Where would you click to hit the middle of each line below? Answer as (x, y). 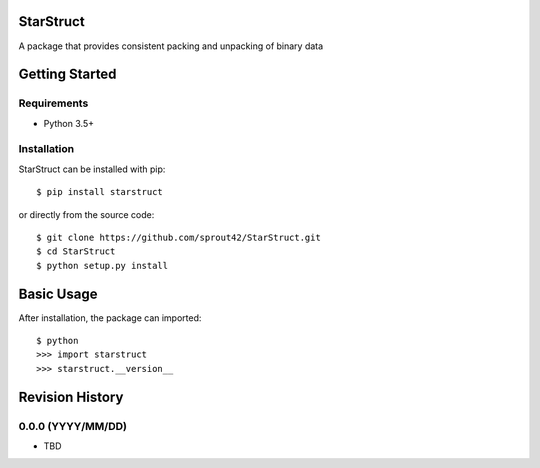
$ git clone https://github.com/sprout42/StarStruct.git (179, 237)
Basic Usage (58, 293)
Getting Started (67, 74)
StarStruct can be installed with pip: (92, 169)
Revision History (71, 396)
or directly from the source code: (86, 214)
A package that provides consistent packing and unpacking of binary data (171, 46)
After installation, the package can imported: (110, 317)
